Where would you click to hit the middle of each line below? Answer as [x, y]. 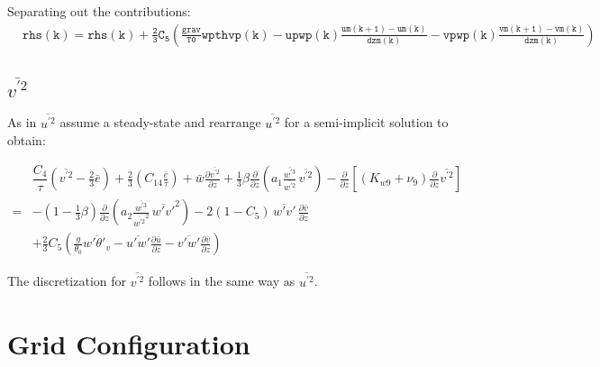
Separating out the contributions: [99, 11]
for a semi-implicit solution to [366, 122]
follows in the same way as [222, 281]
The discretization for [67, 281]
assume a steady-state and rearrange [160, 122]
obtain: [27, 140]
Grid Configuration [129, 343]
